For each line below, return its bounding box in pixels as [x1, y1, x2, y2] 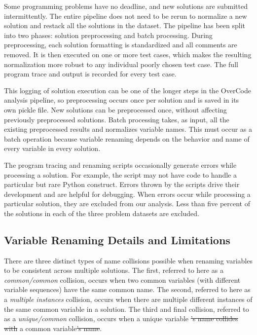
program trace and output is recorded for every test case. [4, 69, 177, 79]
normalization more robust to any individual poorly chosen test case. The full [4, 59, 238, 69]
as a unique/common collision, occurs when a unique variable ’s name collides [4, 313, 238, 324]
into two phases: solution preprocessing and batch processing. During [4, 30, 213, 40]
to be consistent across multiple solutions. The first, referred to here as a [4, 265, 223, 275]
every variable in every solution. [4, 143, 101, 153]
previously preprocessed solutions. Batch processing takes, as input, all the [4, 114, 229, 124]
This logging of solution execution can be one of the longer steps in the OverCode [4, 85, 251, 95]
